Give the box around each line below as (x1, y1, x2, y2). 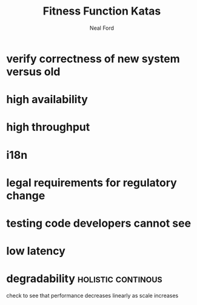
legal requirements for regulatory (6, 176, 177, 189)
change (6, 189, 45, 203)
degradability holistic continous (6, 272, 162, 286)
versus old (6, 65, 61, 78)
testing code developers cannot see (6, 216, 192, 230)
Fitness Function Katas (42, 4, 161, 18)
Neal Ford (90, 24, 114, 32)
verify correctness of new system (6, 52, 180, 65)
